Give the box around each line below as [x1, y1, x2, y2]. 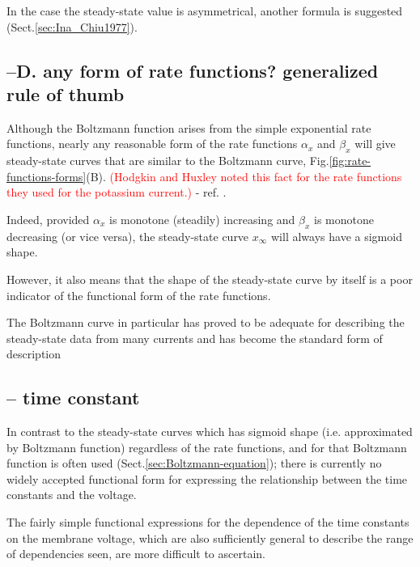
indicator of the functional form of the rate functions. [6, 286, 271, 303]
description [6, 345, 62, 362]
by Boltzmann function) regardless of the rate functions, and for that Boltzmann [6, 438, 407, 455]
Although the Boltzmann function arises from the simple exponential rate [6, 119, 371, 136]
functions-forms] [6, 167, 87, 184]
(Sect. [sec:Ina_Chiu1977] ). [6, 18, 138, 35]
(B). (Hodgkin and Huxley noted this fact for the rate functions [86, 167, 402, 184]
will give [354, 135, 396, 152]
